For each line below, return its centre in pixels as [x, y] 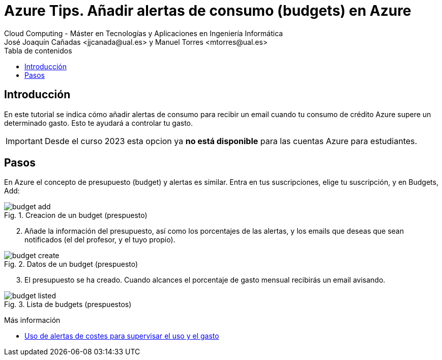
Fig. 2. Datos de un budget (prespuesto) [71, 264]
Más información [32, 320]
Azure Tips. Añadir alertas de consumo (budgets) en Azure [208, 11]
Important [24, 141]
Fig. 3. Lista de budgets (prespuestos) [68, 304]
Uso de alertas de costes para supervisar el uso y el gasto [122, 336]
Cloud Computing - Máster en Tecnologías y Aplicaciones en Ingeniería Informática [144, 33]
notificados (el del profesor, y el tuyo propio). [100, 240]
